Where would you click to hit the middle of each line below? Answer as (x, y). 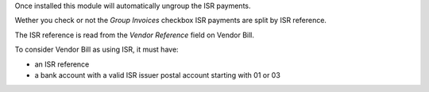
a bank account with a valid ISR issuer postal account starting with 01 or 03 (158, 75)
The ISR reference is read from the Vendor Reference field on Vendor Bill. (134, 35)
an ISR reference (62, 64)
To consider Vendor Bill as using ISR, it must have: (97, 50)
